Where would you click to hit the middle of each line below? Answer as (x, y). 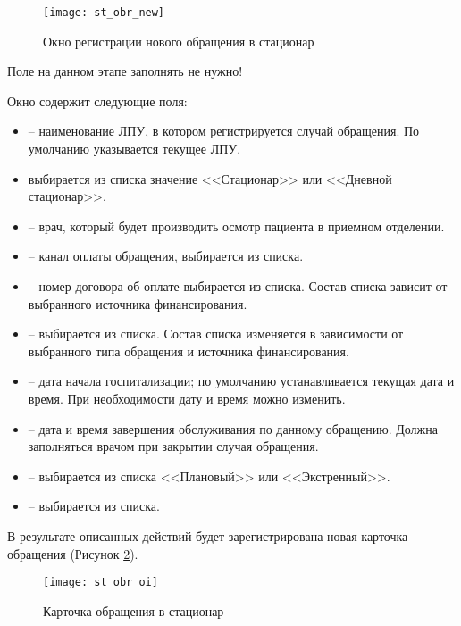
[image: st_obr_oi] (101, 583)
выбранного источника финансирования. (138, 303)
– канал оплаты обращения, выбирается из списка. (166, 256)
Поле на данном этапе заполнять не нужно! (125, 71)
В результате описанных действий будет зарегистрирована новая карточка (208, 535)
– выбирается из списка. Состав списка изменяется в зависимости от (216, 334)
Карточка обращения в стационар (134, 610)
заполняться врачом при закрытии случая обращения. (173, 446)
